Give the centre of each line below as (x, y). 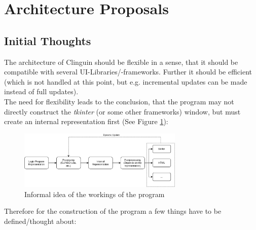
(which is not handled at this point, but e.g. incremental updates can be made (126, 81)
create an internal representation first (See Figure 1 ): (86, 121)
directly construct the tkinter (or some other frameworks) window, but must (122, 111)
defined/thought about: (40, 221)
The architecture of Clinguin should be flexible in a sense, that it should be (121, 62)
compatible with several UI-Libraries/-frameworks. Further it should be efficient (128, 72)
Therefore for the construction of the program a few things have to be (113, 211)
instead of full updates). (41, 91)
